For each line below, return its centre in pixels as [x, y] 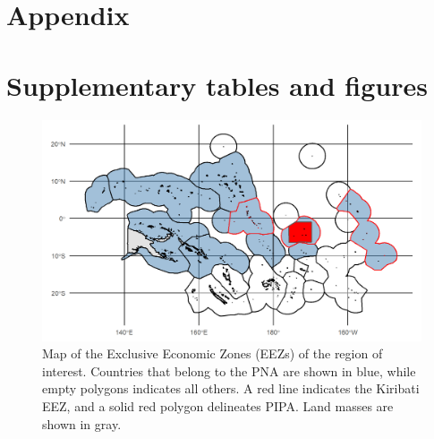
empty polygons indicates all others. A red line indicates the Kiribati [231, 388]
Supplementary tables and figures [217, 85]
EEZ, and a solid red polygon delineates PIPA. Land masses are [218, 406]
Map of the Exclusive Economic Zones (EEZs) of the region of [213, 353]
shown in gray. [82, 423]
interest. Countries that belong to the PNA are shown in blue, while [229, 370]
